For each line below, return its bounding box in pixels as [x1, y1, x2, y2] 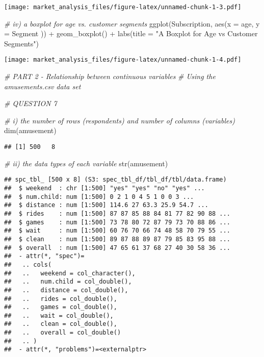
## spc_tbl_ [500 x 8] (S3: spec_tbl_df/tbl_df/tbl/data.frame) [4, 176, 227, 184]
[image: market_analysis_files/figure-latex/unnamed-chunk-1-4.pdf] [4, 56, 242, 64]
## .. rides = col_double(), [4, 295, 117, 302]
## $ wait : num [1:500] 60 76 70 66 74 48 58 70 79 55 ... [4, 227, 230, 235]
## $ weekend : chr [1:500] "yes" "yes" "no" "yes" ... [4, 184, 205, 192]
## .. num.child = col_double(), [4, 278, 132, 286]
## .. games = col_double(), [4, 303, 117, 311]
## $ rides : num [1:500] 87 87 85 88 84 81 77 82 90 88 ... [4, 210, 230, 217]
